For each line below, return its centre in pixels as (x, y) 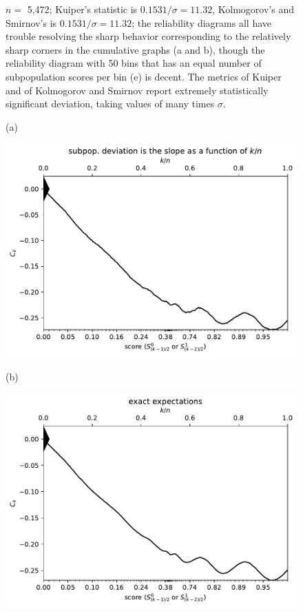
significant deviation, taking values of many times (110, 104)
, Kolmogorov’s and (253, 9)
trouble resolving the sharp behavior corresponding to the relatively (148, 36)
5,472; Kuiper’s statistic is (82, 9)
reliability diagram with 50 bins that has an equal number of (134, 63)
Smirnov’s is (31, 22)
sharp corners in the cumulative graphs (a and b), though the (135, 49)
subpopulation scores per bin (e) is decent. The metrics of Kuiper (144, 76)
